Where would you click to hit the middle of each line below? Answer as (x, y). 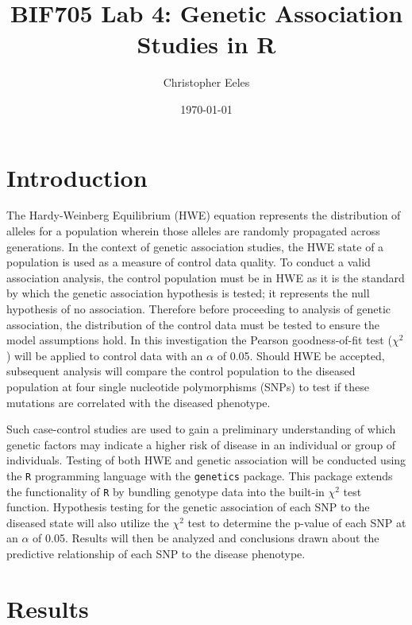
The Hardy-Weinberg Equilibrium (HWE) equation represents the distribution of (204, 215)
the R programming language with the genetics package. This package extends (200, 475)
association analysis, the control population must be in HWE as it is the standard (206, 277)
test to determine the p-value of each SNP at (297, 522)
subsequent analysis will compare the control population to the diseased (181, 371)
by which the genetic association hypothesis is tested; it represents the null (188, 293)
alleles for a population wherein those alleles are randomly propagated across (193, 231)
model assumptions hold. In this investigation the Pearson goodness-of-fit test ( (199, 340)
